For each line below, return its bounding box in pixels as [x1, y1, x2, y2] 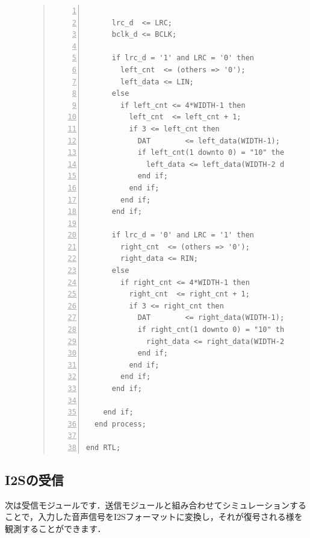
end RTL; [85, 443, 121, 452]
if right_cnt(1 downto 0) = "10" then [137, 325, 293, 334]
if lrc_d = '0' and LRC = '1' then [111, 231, 254, 240]
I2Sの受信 [5, 470, 64, 489]
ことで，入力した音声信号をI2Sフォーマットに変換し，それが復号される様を [5, 510, 303, 523]
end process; [95, 419, 147, 428]
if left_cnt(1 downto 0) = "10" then [137, 148, 289, 157]
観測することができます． [5, 522, 106, 534]
